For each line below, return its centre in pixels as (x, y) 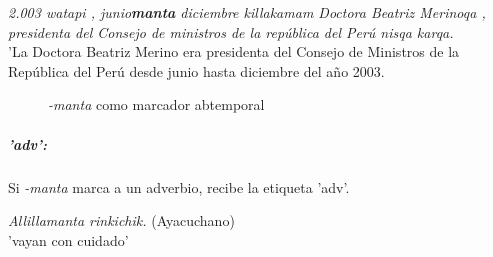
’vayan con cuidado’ (68, 239)
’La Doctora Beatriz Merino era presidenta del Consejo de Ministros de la (234, 51)
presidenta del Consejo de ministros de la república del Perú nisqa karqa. (231, 31)
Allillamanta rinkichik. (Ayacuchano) (121, 220)
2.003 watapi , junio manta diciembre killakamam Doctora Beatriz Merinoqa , (247, 12)
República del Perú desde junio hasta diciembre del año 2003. (196, 70)
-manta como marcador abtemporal (156, 104)
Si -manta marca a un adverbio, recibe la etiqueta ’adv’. (179, 186)
